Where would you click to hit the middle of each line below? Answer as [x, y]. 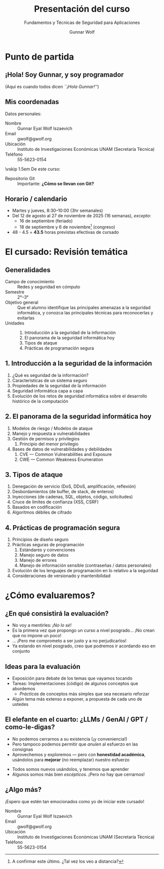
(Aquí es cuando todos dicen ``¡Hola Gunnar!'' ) [52, 86]
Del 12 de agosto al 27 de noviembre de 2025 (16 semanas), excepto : [82, 216]
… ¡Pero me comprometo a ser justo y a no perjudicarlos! [69, 641]
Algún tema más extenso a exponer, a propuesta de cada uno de [77, 699]
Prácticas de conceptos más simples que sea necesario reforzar [84, 694]
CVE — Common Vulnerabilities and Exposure [66, 454]
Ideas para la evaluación [43, 667]
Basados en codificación [37, 507]
